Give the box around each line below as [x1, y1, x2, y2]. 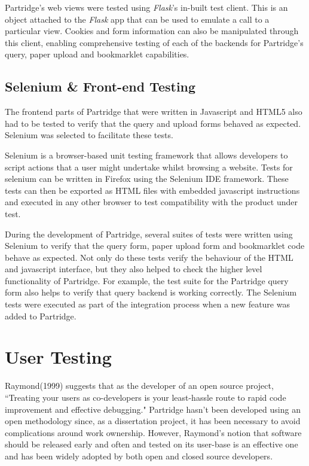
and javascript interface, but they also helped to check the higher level [5, 263, 262, 275]
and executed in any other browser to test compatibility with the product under [5, 196, 298, 208]
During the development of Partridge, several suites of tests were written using [5, 227, 293, 240]
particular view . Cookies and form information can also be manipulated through [5, 25, 299, 37]
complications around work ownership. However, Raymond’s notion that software [5, 426, 302, 438]
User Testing [5, 345, 112, 369]
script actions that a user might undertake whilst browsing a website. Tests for [5, 160, 293, 173]
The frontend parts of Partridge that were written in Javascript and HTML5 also [5, 105, 302, 118]
